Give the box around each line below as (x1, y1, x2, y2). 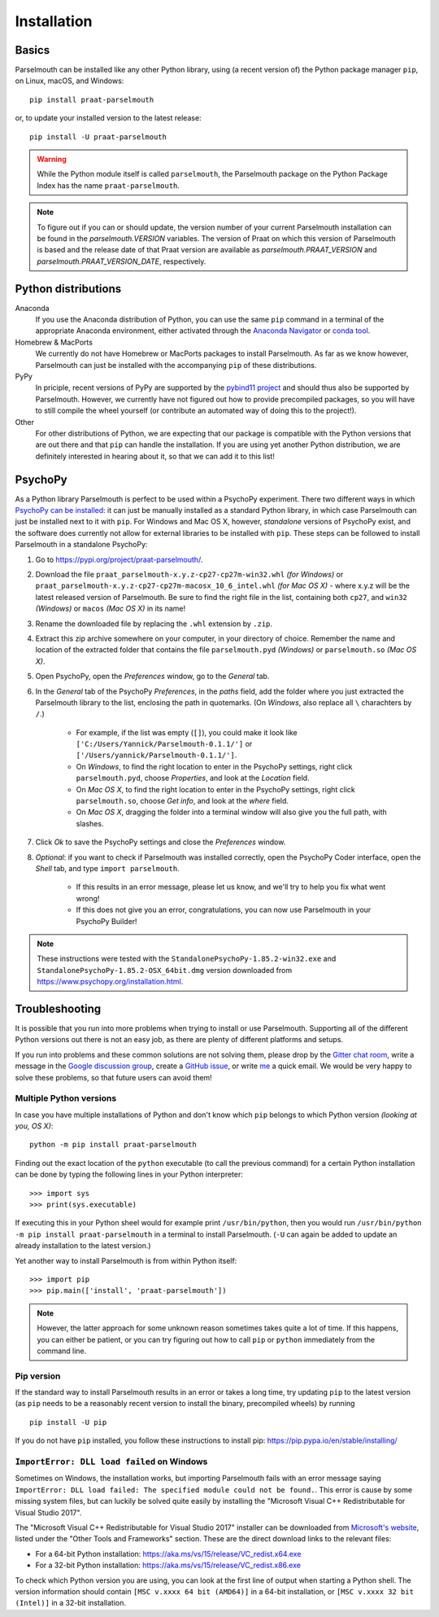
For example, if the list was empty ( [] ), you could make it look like (76, 727, 298, 737)
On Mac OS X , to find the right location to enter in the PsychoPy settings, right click (76, 784, 355, 794)
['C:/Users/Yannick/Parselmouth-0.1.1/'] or (76, 739, 253, 749)
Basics (15, 43, 50, 57)
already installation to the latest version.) (15, 1241, 151, 1251)
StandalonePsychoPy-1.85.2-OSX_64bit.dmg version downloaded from (37, 965, 293, 975)
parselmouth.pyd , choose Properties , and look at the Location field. (76, 773, 310, 783)
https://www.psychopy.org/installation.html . (37, 977, 184, 987)
